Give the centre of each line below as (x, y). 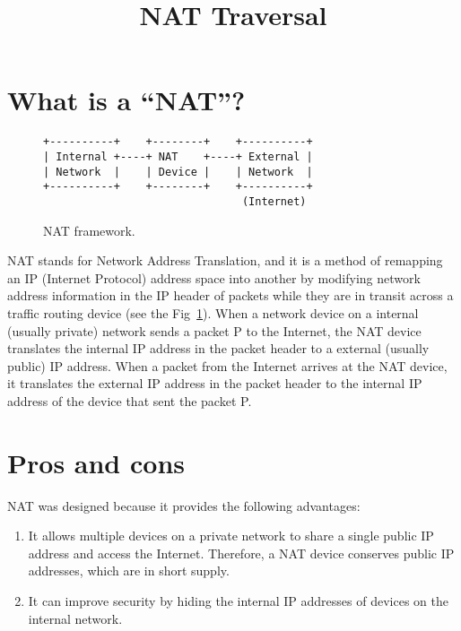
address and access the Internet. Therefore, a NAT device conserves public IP (241, 553)
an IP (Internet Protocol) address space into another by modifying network (214, 277)
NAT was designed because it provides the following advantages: (184, 505)
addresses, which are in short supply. (129, 570)
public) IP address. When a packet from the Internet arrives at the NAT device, (227, 365)
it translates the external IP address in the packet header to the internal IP (215, 383)
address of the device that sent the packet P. (130, 400)
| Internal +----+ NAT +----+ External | (178, 156)
